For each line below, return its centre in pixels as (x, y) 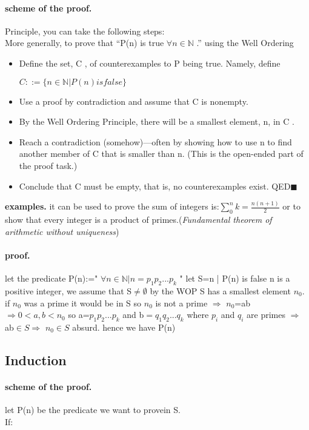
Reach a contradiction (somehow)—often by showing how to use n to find (155, 141)
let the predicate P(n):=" (51, 278)
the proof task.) (48, 165)
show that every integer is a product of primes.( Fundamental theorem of (138, 220)
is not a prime (181, 303)
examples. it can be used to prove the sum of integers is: (112, 206)
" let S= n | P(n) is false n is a (235, 278)
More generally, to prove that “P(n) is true (85, 43)
